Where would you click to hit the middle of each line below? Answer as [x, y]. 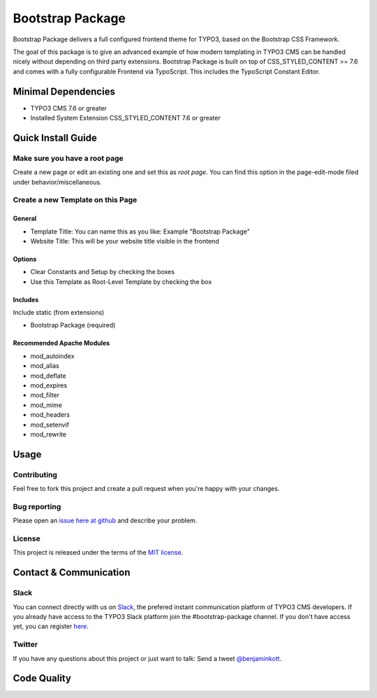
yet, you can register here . [51, 627]
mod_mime [46, 405]
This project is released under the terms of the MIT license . [98, 553]
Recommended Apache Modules [61, 343]
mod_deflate [48, 376]
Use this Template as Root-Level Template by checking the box [121, 282]
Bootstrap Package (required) [73, 325]
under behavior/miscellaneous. [58, 182]
